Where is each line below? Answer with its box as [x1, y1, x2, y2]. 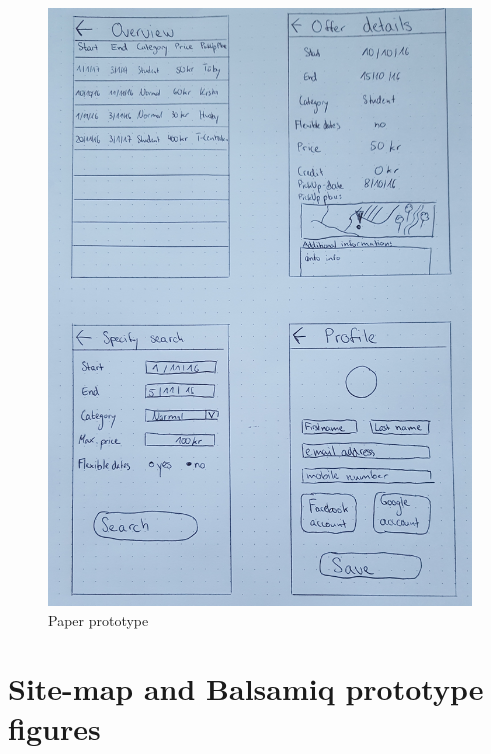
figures [8, 707, 101, 748]
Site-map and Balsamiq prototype [8, 668, 484, 709]
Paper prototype [48, 609, 149, 630]
